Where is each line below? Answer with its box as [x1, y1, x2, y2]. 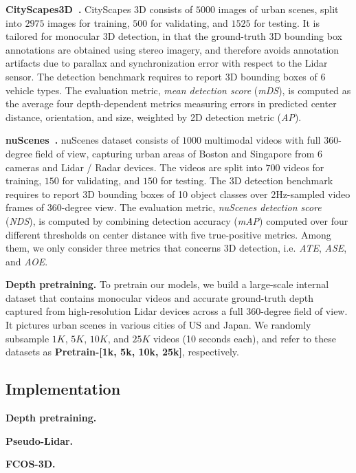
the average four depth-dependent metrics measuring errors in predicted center [5, 96, 337, 111]
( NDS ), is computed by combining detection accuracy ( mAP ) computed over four [5, 213, 348, 228]
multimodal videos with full [204, 133, 321, 147]
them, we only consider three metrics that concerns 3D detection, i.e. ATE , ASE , [5, 241, 347, 255]
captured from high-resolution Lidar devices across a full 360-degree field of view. [5, 304, 348, 318]
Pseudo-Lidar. [5, 433, 74, 448]
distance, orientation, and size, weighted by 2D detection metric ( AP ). [5, 109, 302, 124]
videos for [283, 159, 324, 174]
